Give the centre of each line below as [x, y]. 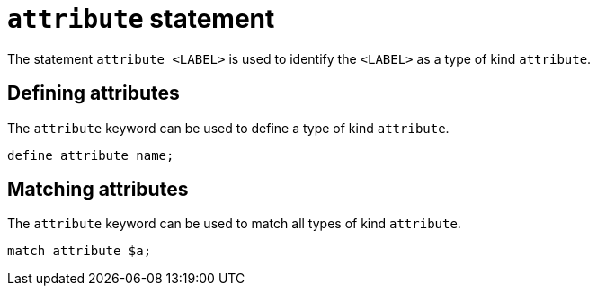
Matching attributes [98, 190]
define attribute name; [91, 155]
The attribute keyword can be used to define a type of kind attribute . [228, 128]
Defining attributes [94, 93]
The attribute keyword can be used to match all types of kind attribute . [234, 224]
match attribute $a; [80, 251]
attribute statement [141, 19]
